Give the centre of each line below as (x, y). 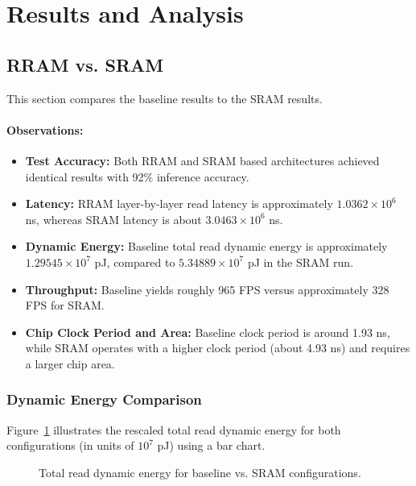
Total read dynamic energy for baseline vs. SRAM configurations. (200, 472)
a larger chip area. (70, 363)
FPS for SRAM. (65, 305)
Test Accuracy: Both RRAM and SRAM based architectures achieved (202, 160)
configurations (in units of (70, 445)
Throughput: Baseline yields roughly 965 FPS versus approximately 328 (207, 289)
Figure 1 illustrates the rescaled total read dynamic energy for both (174, 429)
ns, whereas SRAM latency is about (113, 219)
